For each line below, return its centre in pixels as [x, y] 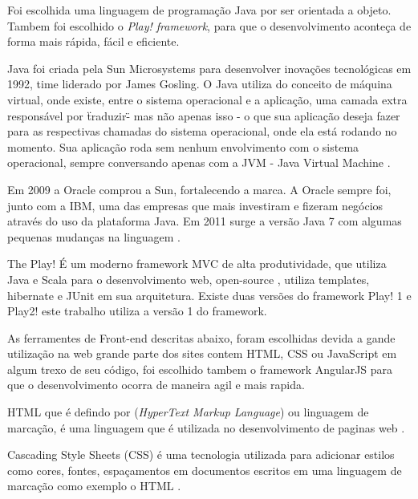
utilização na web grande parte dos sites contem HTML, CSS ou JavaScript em [202, 353]
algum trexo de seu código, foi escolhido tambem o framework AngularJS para [200, 369]
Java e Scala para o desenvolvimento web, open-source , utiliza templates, [189, 279]
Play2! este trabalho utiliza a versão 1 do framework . [137, 311]
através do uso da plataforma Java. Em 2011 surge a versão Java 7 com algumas [205, 221]
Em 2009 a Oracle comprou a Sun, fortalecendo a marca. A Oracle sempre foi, [199, 189]
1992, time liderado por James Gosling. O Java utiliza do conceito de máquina [200, 84]
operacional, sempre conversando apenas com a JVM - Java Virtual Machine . [199, 162]
